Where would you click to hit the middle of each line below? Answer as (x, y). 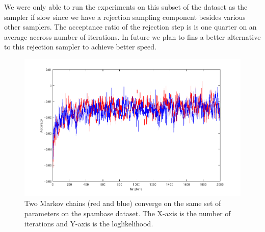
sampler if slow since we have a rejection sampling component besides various (125, 17)
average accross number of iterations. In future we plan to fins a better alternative (132, 36)
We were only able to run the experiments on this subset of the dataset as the (126, 7)
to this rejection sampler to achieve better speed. (80, 47)
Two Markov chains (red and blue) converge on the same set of (123, 203)
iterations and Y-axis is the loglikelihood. (89, 223)
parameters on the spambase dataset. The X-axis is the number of (128, 213)
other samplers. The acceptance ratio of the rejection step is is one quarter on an (130, 27)
